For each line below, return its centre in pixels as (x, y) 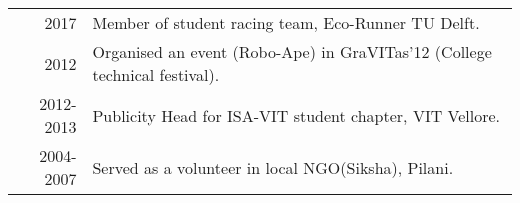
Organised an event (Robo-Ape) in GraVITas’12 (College (292, 51)
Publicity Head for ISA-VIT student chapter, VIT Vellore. (296, 115)
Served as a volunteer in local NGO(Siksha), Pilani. (273, 167)
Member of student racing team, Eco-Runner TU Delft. (286, 22)
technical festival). (156, 74)
